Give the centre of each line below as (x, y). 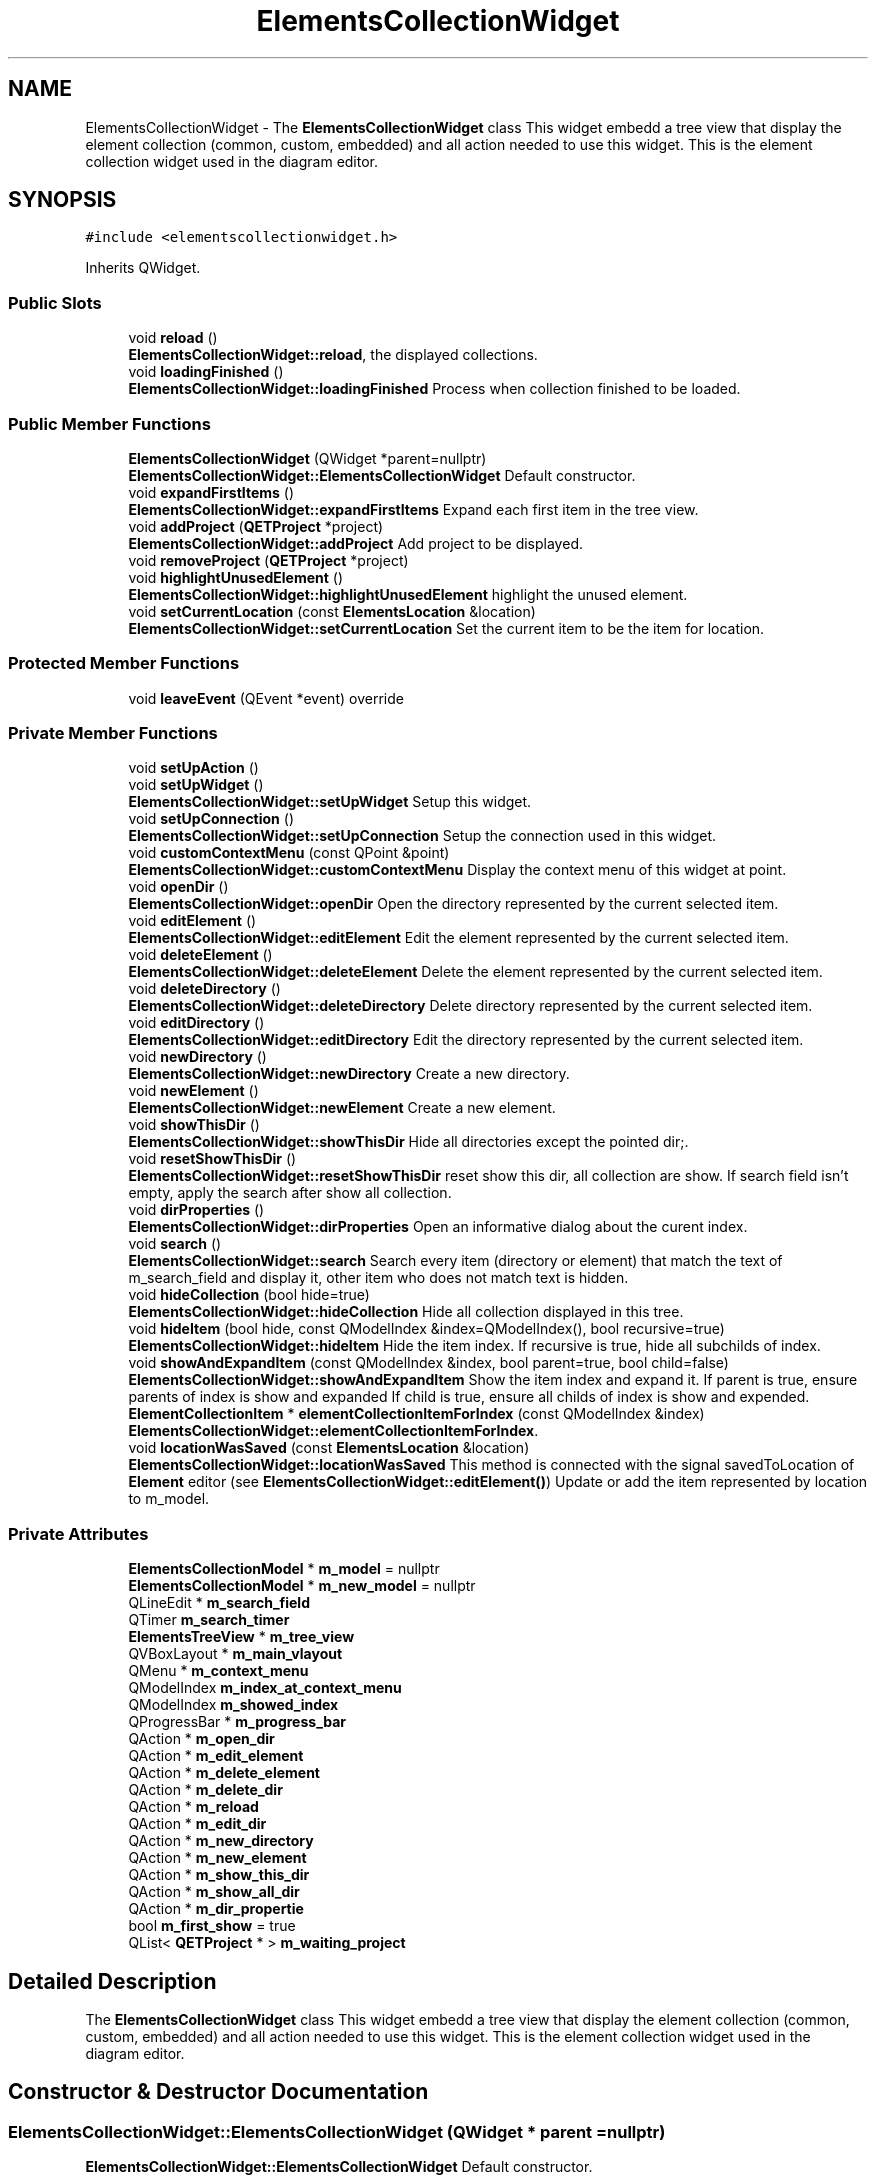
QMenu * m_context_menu (218, 1671)
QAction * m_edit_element (216, 1756)
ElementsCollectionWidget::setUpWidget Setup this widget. (330, 802)
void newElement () (193, 1091)
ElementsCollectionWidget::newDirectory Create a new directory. (349, 1074)
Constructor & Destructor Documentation (218, 2092)
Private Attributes (78, 1533)
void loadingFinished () (206, 372)
